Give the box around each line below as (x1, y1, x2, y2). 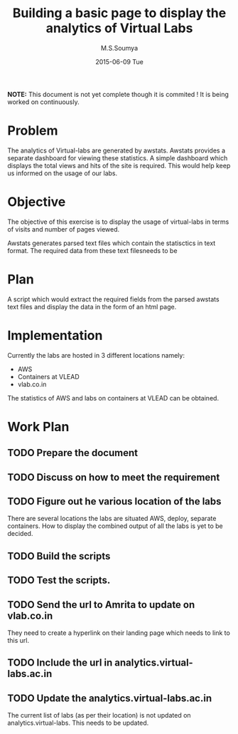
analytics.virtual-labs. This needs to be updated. (7, 718, 149, 728)
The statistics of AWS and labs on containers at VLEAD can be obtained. (7, 393, 219, 402)
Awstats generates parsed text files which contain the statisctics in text (7, 239, 216, 247)
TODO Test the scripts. (7, 574, 111, 586)
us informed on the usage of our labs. (7, 169, 118, 177)
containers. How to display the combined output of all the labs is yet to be (7, 522, 223, 530)
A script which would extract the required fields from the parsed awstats (7, 294, 220, 304)
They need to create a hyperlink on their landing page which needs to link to (7, 629, 231, 637)
